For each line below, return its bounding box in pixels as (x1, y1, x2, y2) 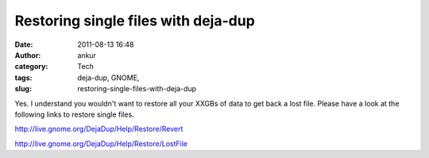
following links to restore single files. (14, 110, 134, 119)
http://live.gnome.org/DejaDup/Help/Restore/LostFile (14, 139, 188, 148)
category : (14, 62, 48, 71)
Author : (14, 50, 41, 60)
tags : (14, 72, 33, 83)
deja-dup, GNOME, (77, 72, 140, 83)
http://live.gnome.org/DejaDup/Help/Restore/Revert (14, 124, 184, 134)
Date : (14, 40, 33, 49)
